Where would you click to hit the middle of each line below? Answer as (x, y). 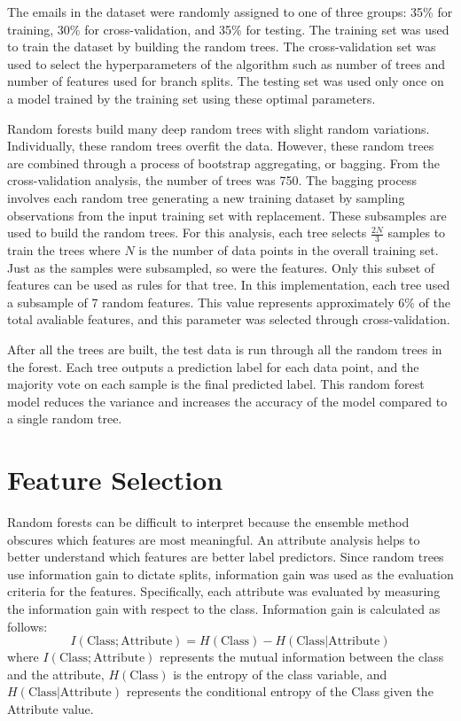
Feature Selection (115, 480)
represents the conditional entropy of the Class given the (280, 691)
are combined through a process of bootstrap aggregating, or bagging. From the (224, 163)
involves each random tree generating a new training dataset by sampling (206, 197)
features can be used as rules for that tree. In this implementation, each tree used (229, 285)
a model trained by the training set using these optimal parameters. (191, 98)
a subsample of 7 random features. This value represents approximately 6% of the (229, 302)
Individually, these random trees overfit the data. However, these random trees (221, 146)
